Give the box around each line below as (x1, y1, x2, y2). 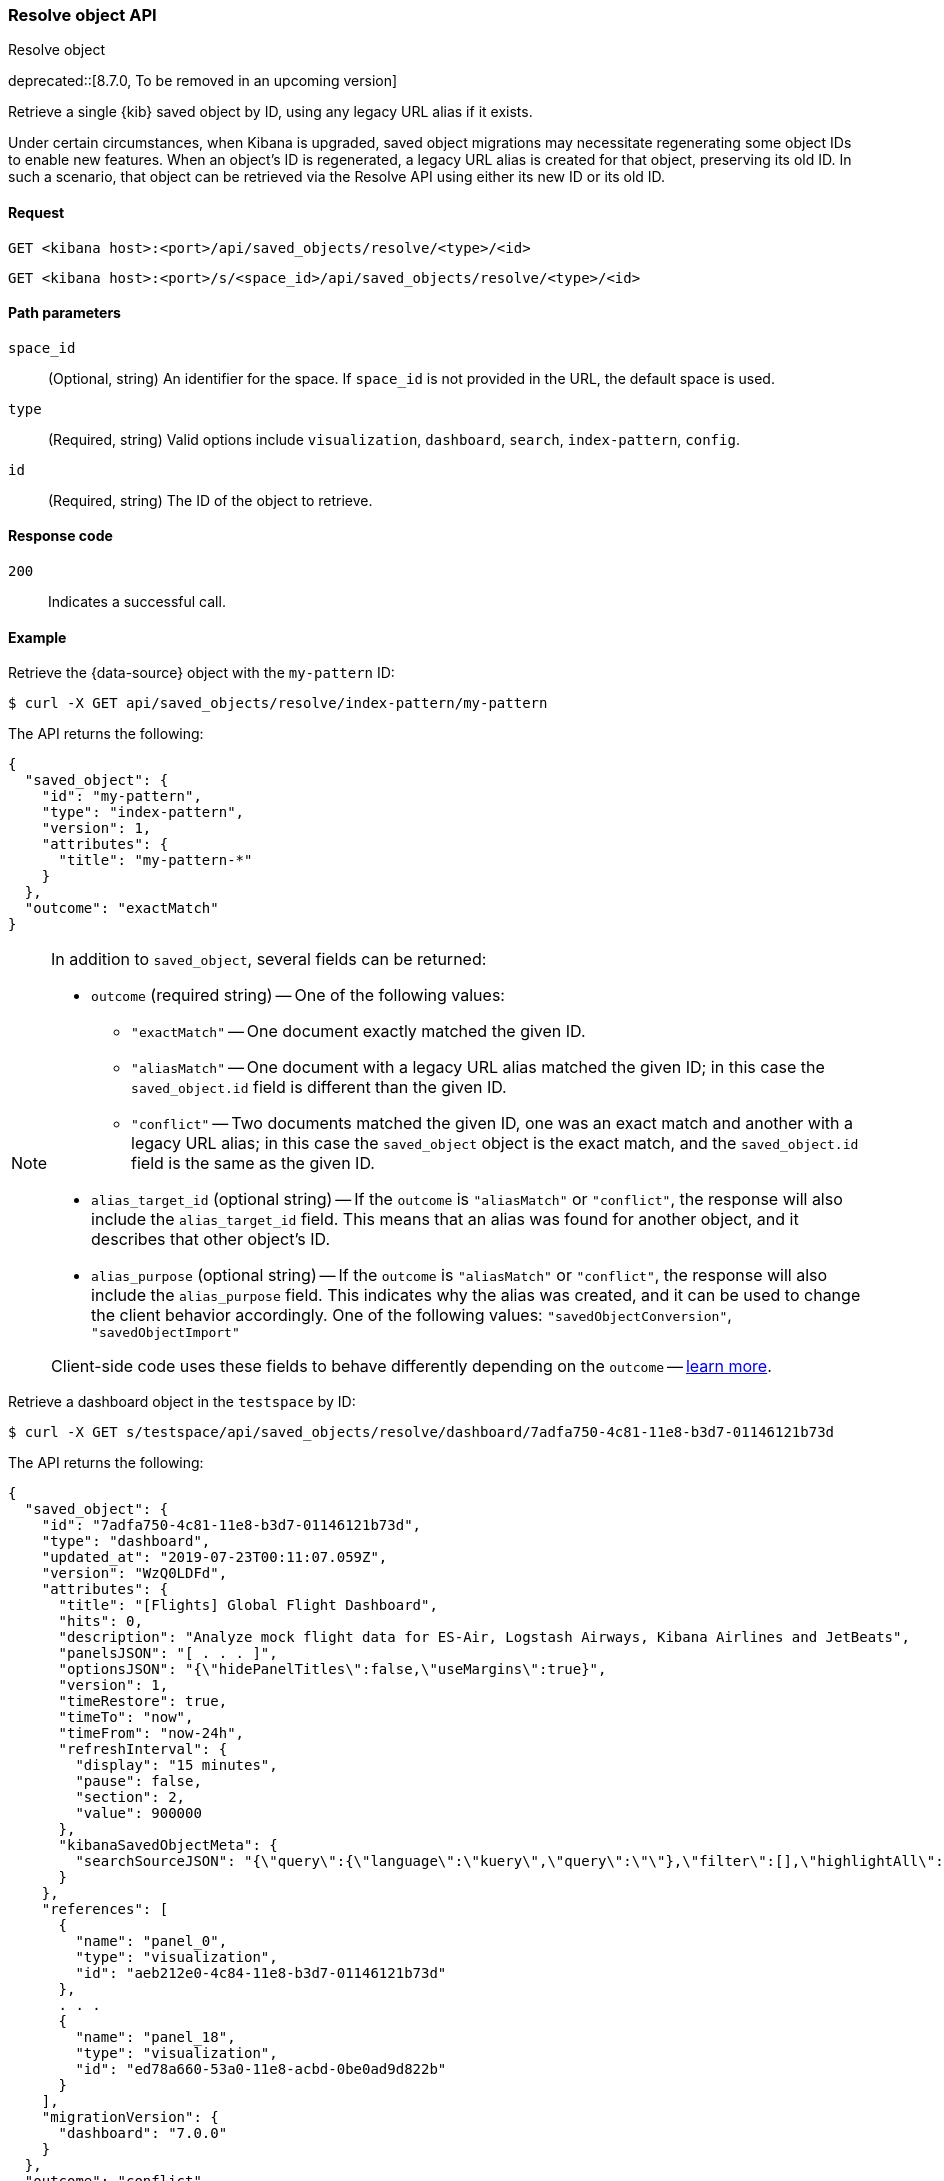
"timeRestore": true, (58, 1693, 228, 1710)
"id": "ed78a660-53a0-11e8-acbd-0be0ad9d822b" (75, 2061, 447, 2078)
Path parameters (8, 304, 121, 322)
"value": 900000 (75, 1805, 202, 1822)
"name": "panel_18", (75, 2029, 236, 2046)
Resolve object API (8, 5, 157, 25)
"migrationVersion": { (41, 2109, 219, 2126)
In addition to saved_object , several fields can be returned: (51, 949, 487, 970)
